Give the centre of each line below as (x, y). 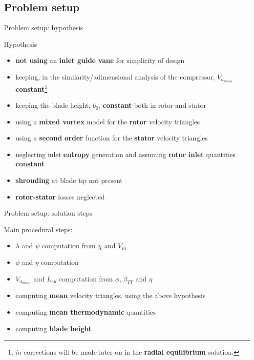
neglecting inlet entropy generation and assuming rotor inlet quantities (125, 154)
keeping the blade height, (53, 105)
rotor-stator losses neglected (60, 196)
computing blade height (53, 328)
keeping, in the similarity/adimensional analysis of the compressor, (115, 76)
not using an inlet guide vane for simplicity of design (100, 60)
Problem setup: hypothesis (43, 28)
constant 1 (31, 88)
